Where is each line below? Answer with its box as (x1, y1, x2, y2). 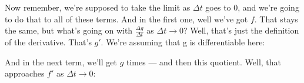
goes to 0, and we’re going (205, 1, 299, 13)
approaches (5, 67, 45, 79)
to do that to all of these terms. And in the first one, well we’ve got (5, 12, 248, 25)
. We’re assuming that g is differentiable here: (101, 36, 265, 48)
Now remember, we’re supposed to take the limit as (5, 1, 191, 13)
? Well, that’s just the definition (183, 24, 299, 36)
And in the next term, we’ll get (5, 55, 117, 68)
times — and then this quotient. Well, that (126, 55, 282, 68)
